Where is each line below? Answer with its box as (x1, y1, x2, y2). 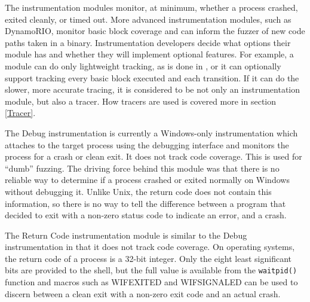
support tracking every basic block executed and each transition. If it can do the (5, 71, 299, 84)
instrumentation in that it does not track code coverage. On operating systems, (5, 240, 295, 253)
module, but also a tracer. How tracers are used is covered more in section (5, 94, 277, 107)
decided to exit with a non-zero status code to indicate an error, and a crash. (5, 209, 287, 221)
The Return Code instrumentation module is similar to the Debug (5, 228, 247, 241)
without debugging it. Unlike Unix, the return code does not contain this (5, 185, 272, 197)
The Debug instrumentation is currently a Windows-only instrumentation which (5, 126, 298, 139)
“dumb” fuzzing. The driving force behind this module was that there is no (5, 161, 280, 174)
